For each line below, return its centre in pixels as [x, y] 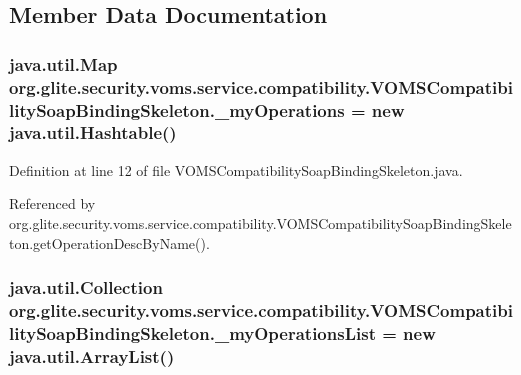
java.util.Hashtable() [93, 132]
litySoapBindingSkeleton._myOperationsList [192, 332]
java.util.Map [63, 63]
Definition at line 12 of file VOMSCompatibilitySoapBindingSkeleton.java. [236, 169]
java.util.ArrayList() [92, 355]
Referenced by [52, 203]
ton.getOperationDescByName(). [109, 242]
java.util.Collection [86, 287]
